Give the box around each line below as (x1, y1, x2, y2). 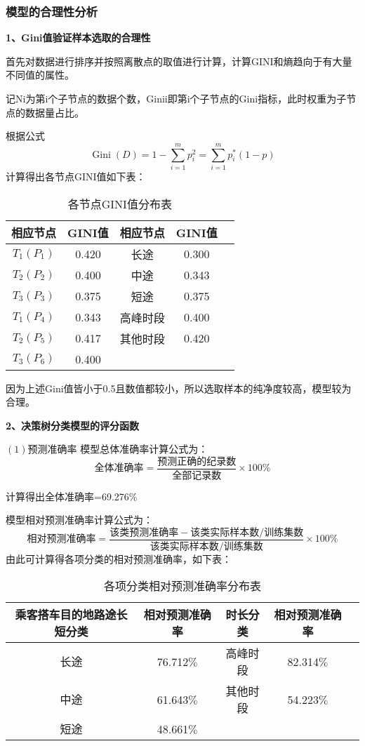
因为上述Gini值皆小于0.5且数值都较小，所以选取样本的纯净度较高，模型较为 (6, 380, 352, 395)
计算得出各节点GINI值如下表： (6, 168, 146, 183)
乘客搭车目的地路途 (15, 606, 117, 623)
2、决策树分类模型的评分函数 (6, 418, 140, 432)
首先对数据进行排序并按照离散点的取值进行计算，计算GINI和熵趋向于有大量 (6, 53, 352, 68)
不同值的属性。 (6, 67, 74, 82)
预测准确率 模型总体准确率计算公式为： (27, 441, 208, 456)
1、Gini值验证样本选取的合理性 (6, 30, 151, 45)
